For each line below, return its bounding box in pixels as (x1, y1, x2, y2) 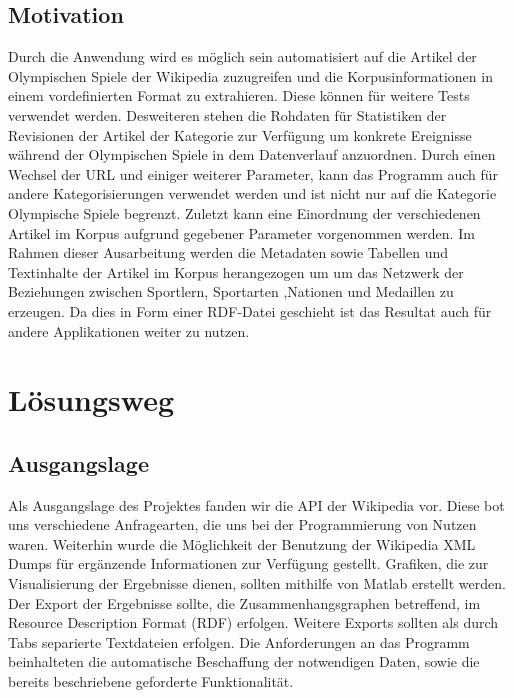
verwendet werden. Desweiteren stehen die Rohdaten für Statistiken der (8, 104, 447, 125)
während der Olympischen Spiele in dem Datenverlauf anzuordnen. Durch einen (8, 144, 496, 165)
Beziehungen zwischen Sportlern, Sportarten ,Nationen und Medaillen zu (8, 281, 454, 302)
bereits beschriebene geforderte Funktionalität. (8, 671, 294, 692)
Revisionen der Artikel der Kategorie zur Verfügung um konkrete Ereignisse (8, 124, 472, 145)
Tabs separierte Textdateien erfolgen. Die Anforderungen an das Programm (8, 631, 470, 652)
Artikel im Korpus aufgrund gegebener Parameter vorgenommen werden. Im (8, 222, 475, 243)
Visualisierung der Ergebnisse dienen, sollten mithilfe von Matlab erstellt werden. (8, 573, 506, 594)
